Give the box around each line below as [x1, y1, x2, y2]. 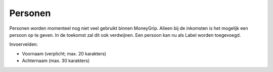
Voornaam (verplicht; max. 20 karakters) [22, 50, 106, 56]
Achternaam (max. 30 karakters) [22, 58, 90, 64]
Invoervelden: [9, 41, 38, 47]
